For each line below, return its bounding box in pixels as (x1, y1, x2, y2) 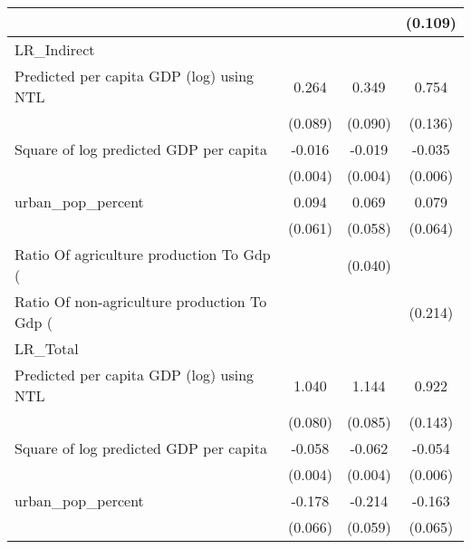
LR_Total (14, 338, 79, 359)
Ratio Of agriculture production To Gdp (14, 244, 271, 265)
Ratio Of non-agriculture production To (14, 291, 267, 312)
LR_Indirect (14, 39, 95, 60)
